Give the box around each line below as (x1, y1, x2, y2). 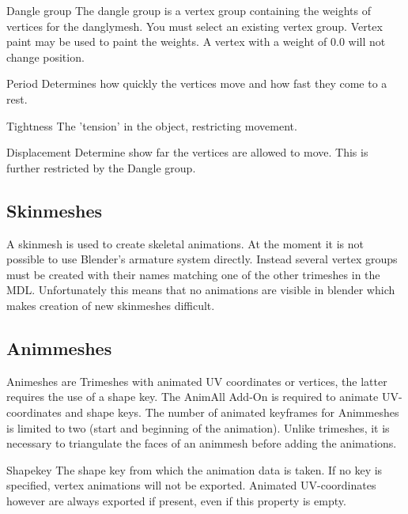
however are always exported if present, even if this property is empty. (6, 492, 346, 508)
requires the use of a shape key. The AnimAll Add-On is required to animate (6, 388, 379, 405)
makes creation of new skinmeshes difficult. (6, 297, 215, 313)
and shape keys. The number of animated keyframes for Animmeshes (65, 403, 399, 420)
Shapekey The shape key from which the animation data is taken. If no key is (6, 461, 383, 478)
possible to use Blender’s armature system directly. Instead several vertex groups (6, 251, 398, 267)
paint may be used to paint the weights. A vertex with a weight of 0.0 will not (6, 33, 386, 50)
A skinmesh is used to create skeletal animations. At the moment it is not (6, 235, 365, 251)
